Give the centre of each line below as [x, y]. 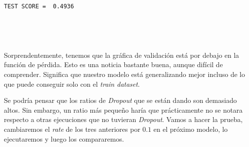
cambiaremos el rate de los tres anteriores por [72, 129]
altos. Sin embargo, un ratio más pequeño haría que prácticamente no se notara [123, 110]
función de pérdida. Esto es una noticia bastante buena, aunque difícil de [113, 64]
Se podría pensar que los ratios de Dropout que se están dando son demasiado [120, 100]
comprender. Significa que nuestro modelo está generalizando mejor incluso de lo [124, 74]
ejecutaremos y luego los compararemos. [64, 138]
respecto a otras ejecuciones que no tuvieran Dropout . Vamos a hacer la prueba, [123, 119]
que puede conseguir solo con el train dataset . [72, 84]
